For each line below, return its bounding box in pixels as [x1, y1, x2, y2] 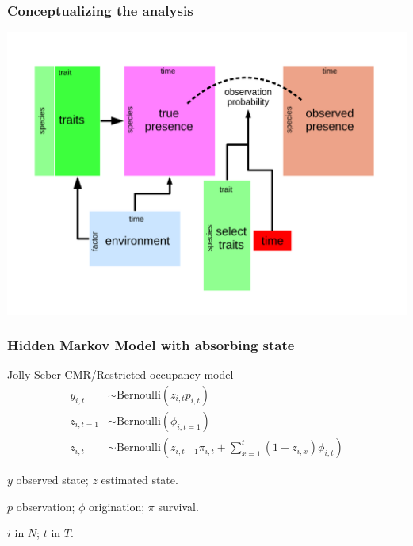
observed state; [16, 472, 89, 488]
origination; [89, 498, 145, 514]
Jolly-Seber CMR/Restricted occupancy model [7, 366, 234, 383]
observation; [16, 498, 75, 514]
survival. [158, 498, 199, 514]
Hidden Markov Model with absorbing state [7, 335, 295, 355]
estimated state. [101, 472, 178, 488]
